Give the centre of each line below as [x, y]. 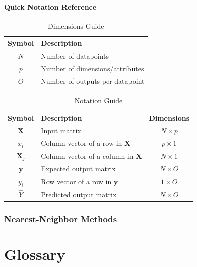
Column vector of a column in [87, 156]
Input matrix [61, 130]
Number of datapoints [75, 56]
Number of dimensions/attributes [92, 69]
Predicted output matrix [79, 194]
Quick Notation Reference [50, 6]
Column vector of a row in [82, 143]
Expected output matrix [78, 168]
